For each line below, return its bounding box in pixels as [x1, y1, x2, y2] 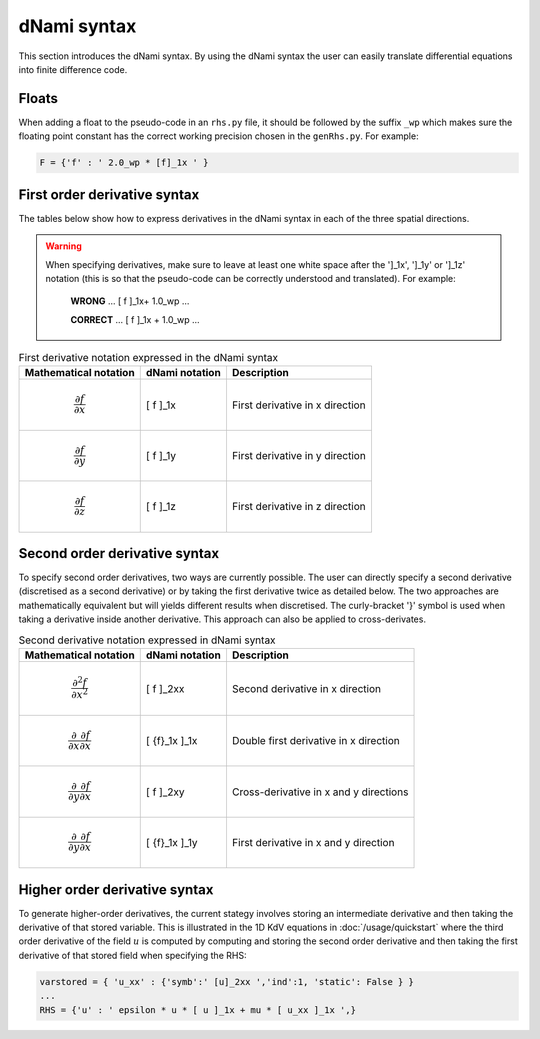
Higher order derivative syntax [18, 881, 214, 898]
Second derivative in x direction [231, 681, 382, 695]
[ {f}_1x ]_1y [145, 835, 199, 849]
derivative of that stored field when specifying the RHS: [18, 949, 247, 961]
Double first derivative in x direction [231, 734, 400, 748]
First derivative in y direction [231, 449, 367, 462]
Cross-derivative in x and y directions [231, 785, 409, 799]
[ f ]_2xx [145, 681, 185, 695]
